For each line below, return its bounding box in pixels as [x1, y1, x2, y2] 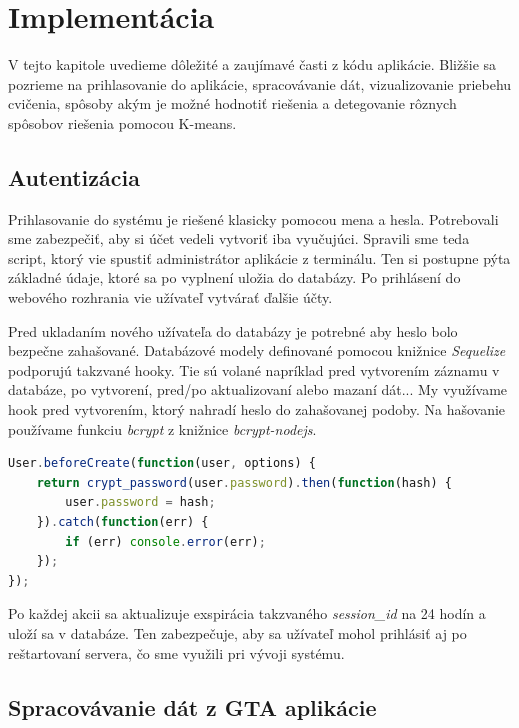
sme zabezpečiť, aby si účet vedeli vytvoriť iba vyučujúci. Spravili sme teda [8, 228, 470, 249]
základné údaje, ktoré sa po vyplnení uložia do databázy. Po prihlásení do [8, 267, 461, 288]
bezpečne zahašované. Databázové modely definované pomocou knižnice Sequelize [8, 340, 506, 361]
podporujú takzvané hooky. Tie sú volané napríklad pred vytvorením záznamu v [8, 359, 500, 380]
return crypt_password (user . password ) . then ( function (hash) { [36, 475, 452, 490]
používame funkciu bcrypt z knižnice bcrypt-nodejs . [8, 418, 317, 439]
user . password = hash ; [65, 495, 216, 510]
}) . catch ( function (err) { [36, 515, 209, 530]
